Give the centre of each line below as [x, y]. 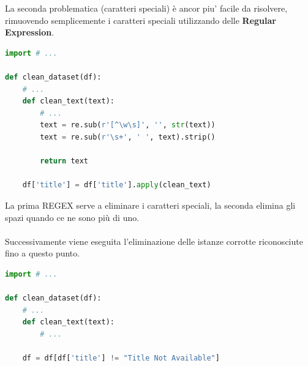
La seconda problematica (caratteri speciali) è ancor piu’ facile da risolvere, [146, 8]
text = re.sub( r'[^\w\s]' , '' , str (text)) [128, 125]
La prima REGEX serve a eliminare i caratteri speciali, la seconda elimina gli [150, 205]
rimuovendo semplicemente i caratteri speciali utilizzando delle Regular [141, 20]
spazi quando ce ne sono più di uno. [72, 217]
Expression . [30, 32]
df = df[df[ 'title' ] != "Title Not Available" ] [121, 358]
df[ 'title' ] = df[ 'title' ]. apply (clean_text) [117, 185]
